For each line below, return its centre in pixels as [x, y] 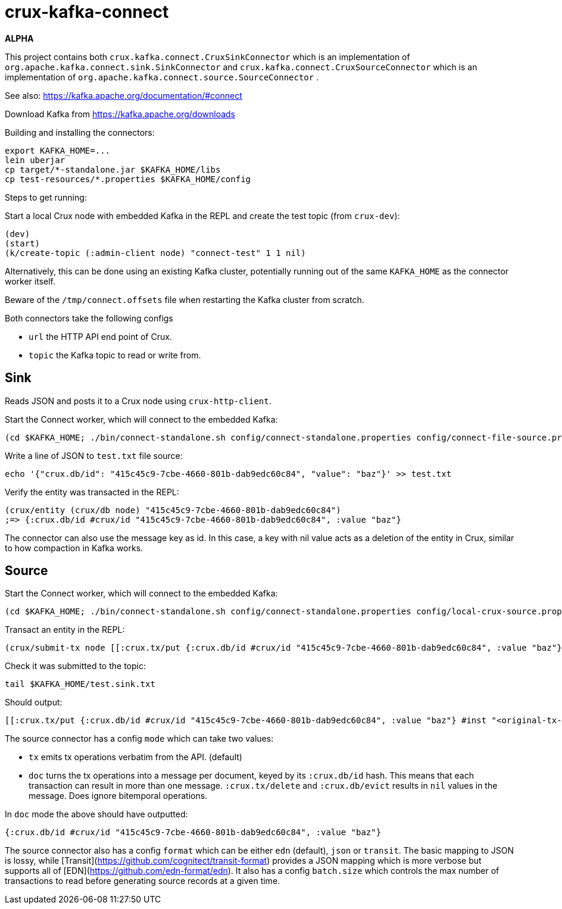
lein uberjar [35, 160]
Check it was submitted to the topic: [75, 666]
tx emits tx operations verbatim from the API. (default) [135, 757]
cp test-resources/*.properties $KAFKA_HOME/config [128, 179]
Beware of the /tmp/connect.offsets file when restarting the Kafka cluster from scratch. [185, 299]
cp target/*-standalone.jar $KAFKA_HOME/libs [113, 169]
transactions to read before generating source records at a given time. [143, 881]
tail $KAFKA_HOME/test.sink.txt [80, 684]
